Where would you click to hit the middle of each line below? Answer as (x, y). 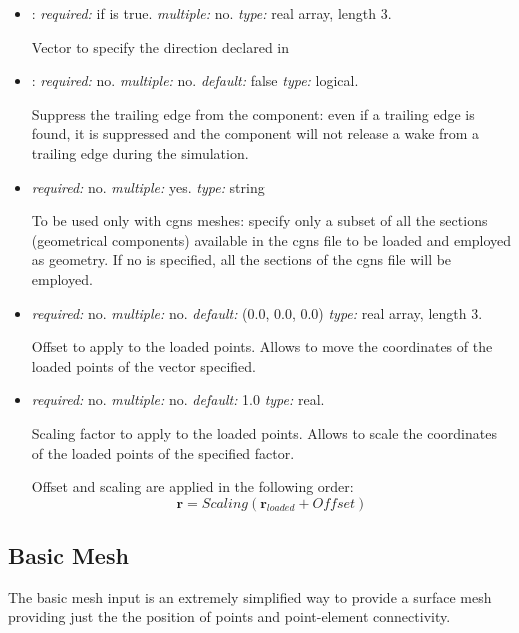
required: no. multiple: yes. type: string (148, 186)
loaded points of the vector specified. (143, 365)
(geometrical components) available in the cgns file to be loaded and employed (271, 239)
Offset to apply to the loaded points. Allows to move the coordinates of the (262, 346)
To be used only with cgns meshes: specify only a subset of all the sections (259, 220)
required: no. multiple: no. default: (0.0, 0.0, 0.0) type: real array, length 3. (257, 312)
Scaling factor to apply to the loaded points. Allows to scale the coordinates (264, 432)
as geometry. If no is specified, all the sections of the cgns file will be (241, 259)
